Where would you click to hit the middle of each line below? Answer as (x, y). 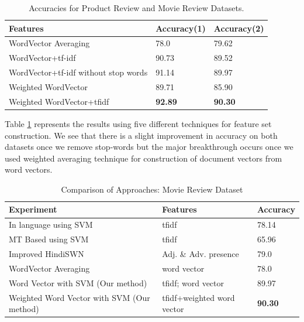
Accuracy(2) (239, 28)
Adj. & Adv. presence (201, 254)
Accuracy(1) (181, 28)
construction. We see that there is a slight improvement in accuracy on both (141, 135)
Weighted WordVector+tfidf (59, 101)
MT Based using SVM (49, 239)
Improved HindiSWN (46, 254)
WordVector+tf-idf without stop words (78, 72)
